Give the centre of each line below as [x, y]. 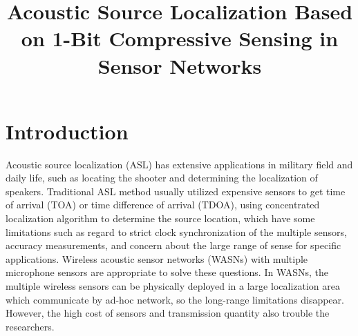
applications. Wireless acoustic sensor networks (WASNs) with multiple [157, 258]
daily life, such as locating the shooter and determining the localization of [162, 178]
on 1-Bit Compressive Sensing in [180, 38]
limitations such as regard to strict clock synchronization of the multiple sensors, [176, 231]
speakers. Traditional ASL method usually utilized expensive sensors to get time [176, 191]
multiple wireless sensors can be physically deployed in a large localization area [173, 286]
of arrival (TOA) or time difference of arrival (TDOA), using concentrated [163, 205]
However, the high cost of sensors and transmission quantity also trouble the [168, 313]
